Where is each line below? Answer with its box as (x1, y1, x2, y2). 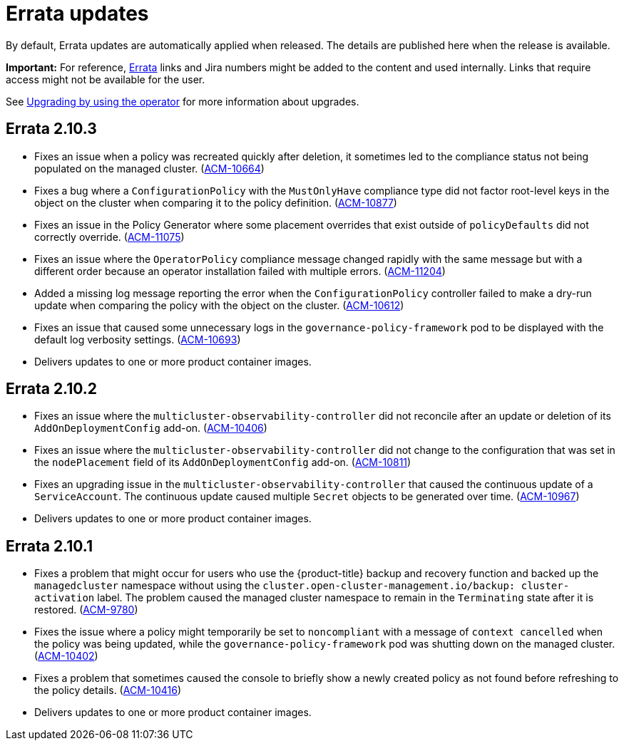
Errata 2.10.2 (6, 380, 98, 398)
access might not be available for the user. (6, 73, 205, 86)
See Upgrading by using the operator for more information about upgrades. (6, 95, 359, 108)
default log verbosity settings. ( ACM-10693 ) (34, 333, 241, 346)
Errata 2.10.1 (6, 537, 93, 555)
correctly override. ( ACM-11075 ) (34, 230, 185, 243)
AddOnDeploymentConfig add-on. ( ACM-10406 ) (34, 422, 267, 435)
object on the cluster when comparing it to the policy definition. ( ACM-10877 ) (34, 196, 397, 209)
